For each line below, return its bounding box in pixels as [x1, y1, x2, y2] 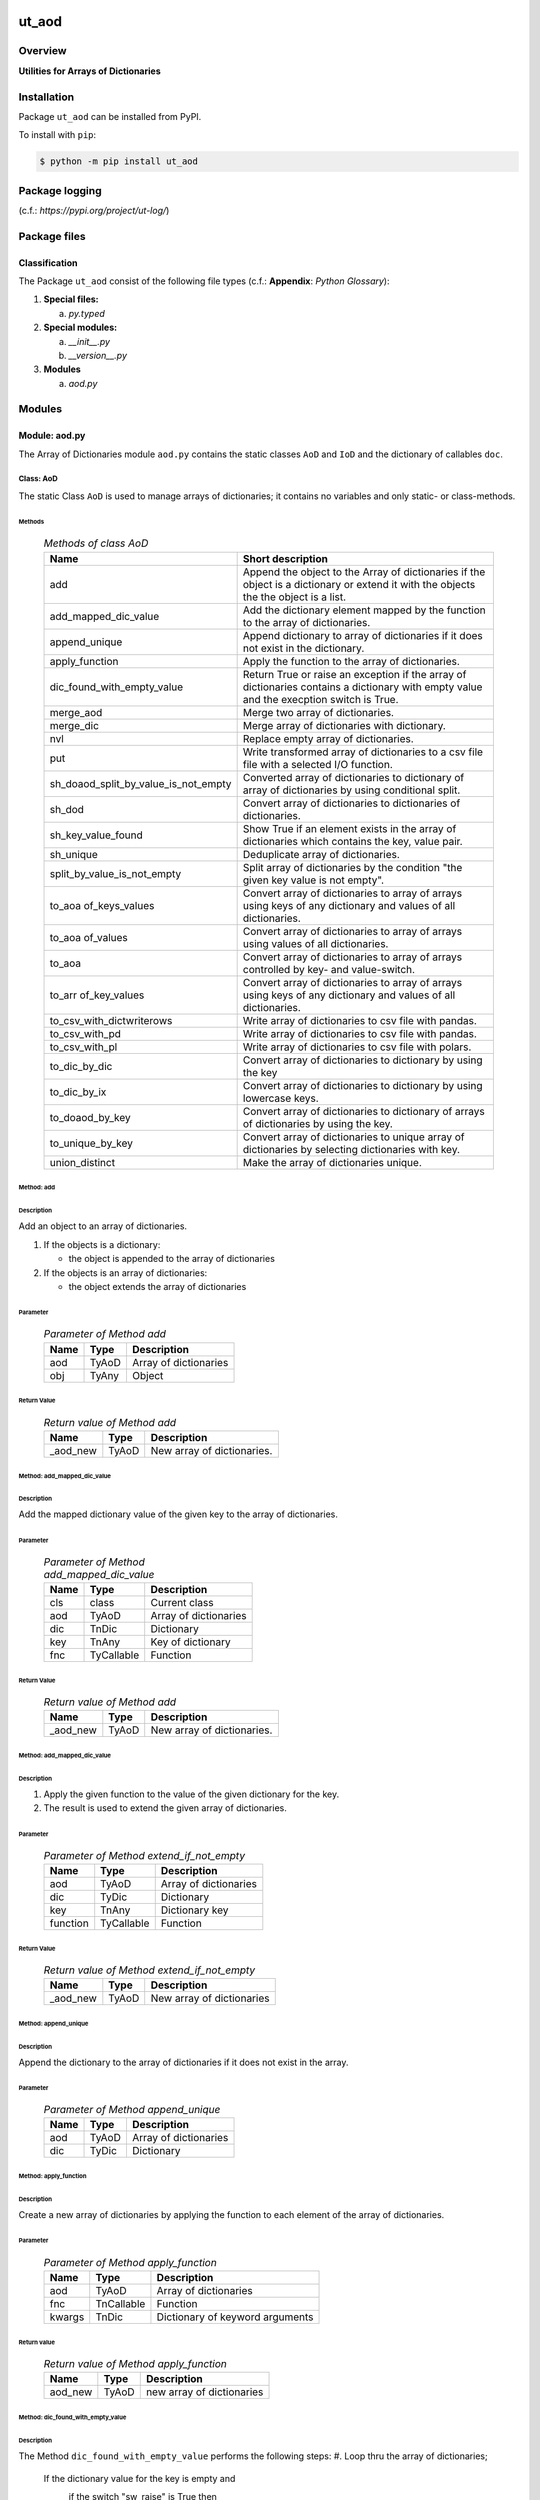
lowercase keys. [242, 1091, 319, 1105]
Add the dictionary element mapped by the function [242, 603, 487, 617]
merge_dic [49, 718, 100, 732]
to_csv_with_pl [49, 1040, 118, 1054]
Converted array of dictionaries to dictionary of [242, 770, 465, 784]
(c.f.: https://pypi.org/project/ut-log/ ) [18, 205, 170, 217]
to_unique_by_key [49, 1136, 134, 1150]
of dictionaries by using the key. [242, 1116, 394, 1130]
